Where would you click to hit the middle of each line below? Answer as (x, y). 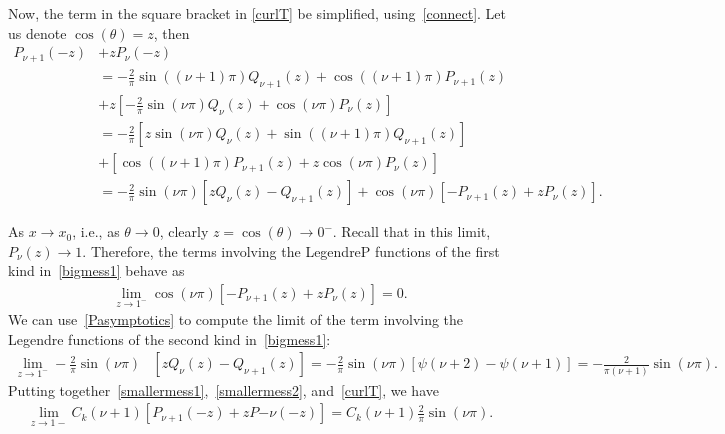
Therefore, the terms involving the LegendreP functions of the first (295, 250)
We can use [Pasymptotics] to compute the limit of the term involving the (236, 319)
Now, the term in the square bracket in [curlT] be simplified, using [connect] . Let (257, 13)
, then (171, 32)
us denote (37, 32)
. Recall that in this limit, (411, 231)
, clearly (184, 231)
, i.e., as (96, 231)
